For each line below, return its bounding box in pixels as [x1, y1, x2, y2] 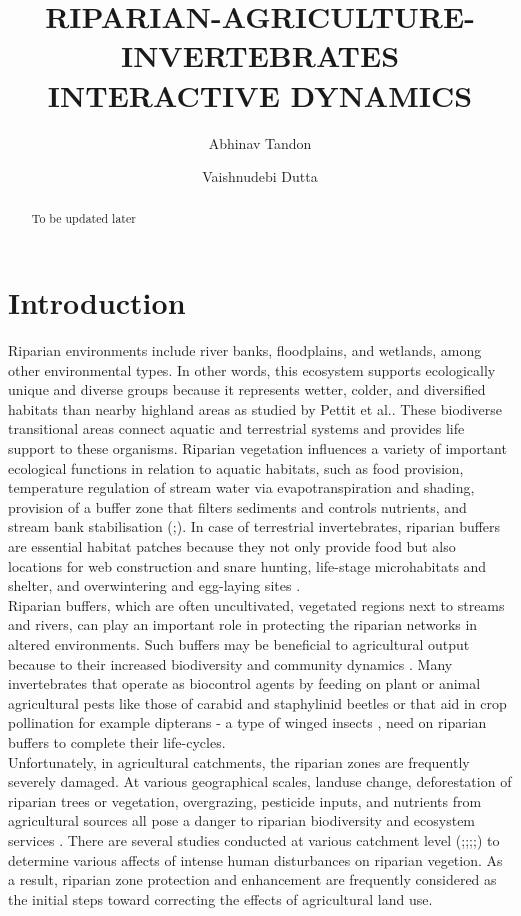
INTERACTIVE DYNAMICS [47, 74, 473, 115]
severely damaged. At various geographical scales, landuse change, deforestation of [8, 771, 512, 792]
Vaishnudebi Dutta [202, 166, 318, 187]
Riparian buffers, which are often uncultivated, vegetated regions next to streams [8, 594, 505, 615]
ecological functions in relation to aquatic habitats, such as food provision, [8, 457, 464, 478]
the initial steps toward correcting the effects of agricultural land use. [8, 888, 433, 909]
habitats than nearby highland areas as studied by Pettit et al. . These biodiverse [8, 398, 502, 419]
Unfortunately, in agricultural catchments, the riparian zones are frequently [8, 751, 470, 772]
